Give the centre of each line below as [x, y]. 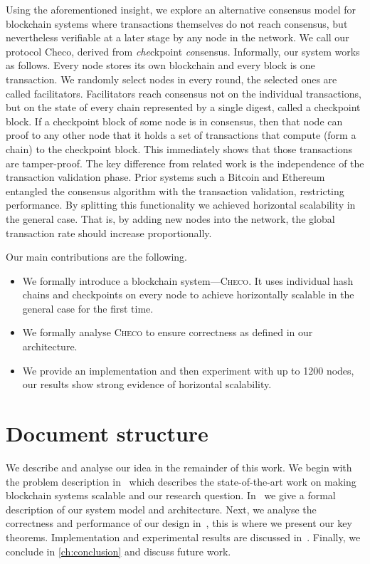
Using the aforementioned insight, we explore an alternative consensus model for [181, 9]
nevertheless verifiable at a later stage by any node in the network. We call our [178, 37]
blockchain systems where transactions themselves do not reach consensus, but [177, 23]
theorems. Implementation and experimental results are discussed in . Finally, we [183, 537]
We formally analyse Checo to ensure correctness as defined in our [168, 332]
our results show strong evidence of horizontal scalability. [147, 384]
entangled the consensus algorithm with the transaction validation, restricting [175, 190]
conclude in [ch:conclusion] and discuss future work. [118, 551]
